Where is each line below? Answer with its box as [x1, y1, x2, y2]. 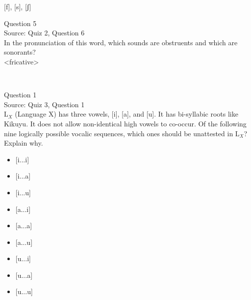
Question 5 [4, 18, 37, 28]
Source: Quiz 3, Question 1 [4, 99, 85, 109]
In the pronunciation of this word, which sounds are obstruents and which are [4, 37, 238, 47]
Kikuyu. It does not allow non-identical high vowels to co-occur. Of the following [4, 118, 247, 128]
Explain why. [4, 138, 43, 148]
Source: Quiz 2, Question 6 [4, 28, 85, 38]
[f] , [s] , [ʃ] [4, 1, 31, 11]
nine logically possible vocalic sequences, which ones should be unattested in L [4, 128, 240, 138]
